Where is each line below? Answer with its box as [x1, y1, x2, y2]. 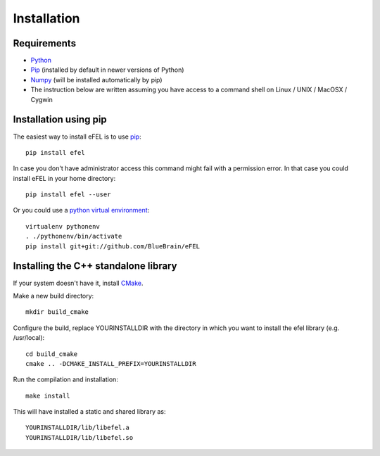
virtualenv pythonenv [25, 222, 100, 230]
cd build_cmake [25, 350, 78, 358]
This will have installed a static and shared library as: [13, 407, 166, 416]
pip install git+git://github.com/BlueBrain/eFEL [25, 242, 201, 250]
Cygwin [30, 95, 53, 103]
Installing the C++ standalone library [13, 260, 177, 272]
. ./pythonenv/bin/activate [25, 232, 122, 241]
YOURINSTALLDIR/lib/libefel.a [25, 424, 130, 432]
